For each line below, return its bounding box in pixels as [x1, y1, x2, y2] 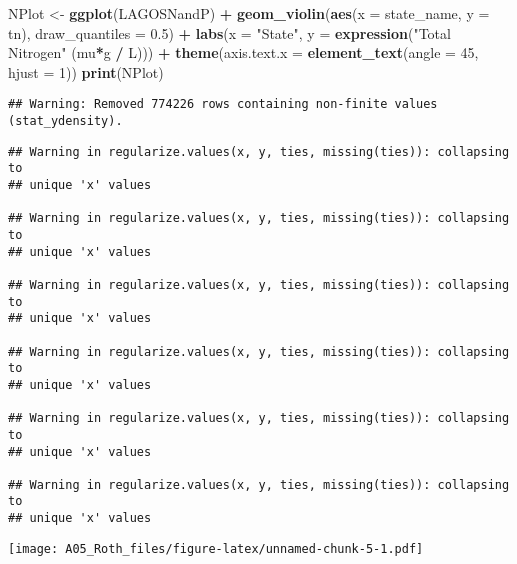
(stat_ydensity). [8, 114, 123, 129]
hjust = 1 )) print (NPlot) [8, 61, 164, 82]
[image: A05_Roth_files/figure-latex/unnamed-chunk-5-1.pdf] [8, 541, 424, 556]
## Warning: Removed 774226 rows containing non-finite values [8, 97, 438, 112]
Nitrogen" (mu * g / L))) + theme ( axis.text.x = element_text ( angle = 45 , [8, 42, 479, 63]
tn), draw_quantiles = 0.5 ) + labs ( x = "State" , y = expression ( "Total [8, 22, 451, 43]
